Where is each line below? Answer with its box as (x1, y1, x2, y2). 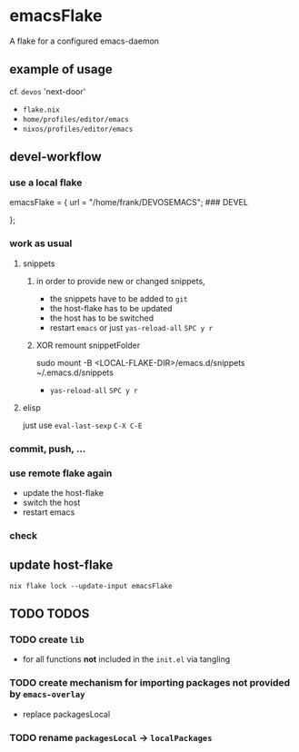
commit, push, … (9, 442, 86, 455)
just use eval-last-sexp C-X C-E (22, 420, 143, 430)
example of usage (9, 62, 114, 77)
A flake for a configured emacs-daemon (9, 35, 160, 46)
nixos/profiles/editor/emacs (22, 124, 134, 134)
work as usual (9, 237, 73, 250)
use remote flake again (9, 467, 113, 480)
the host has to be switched (49, 312, 154, 323)
